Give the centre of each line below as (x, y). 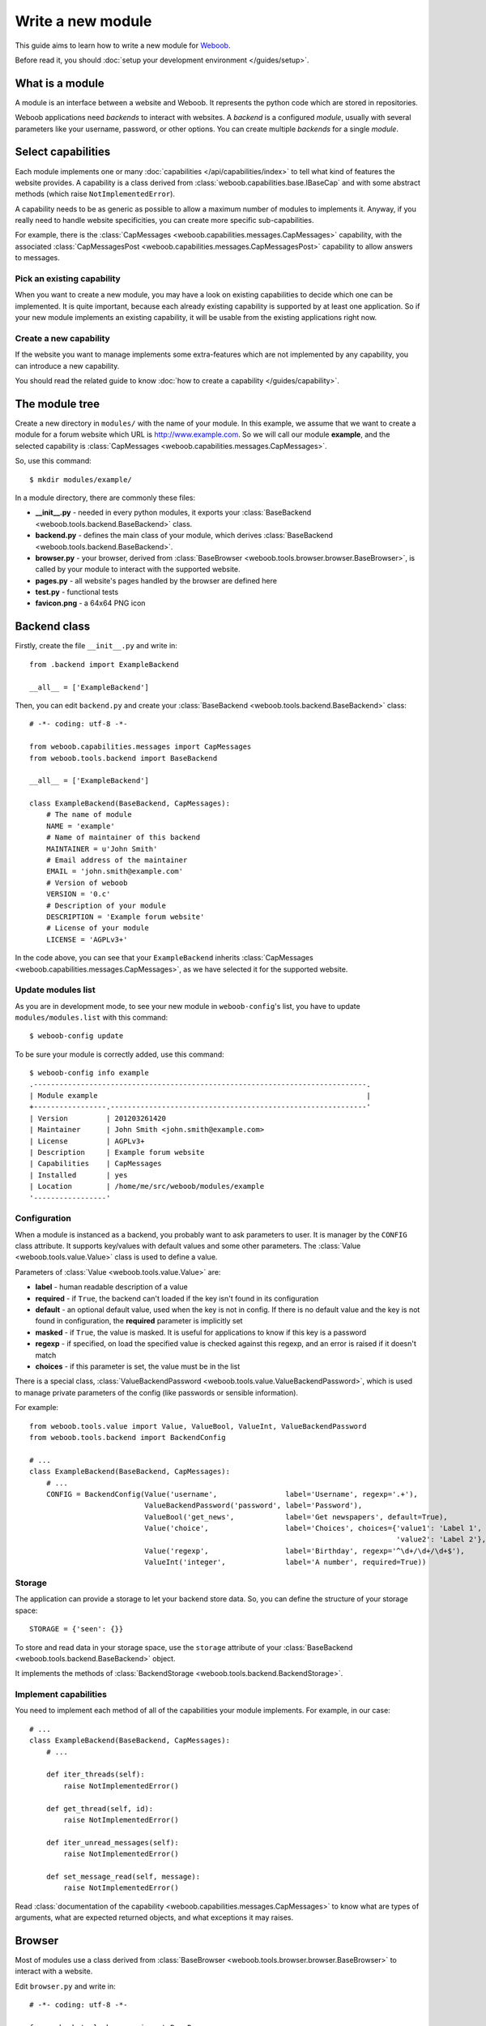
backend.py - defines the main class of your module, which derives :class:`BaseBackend (184, 536)
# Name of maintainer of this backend (123, 838)
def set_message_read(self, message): (123, 1876)
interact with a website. (54, 1971)
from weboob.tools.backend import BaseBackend (124, 758)
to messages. (38, 258)
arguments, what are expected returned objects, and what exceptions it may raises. (154, 1917)
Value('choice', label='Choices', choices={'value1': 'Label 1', (313, 1528)
